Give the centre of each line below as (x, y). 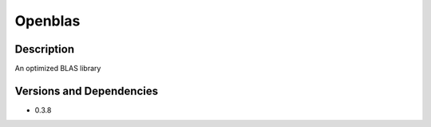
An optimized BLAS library (58, 69)
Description (45, 49)
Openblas (47, 21)
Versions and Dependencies (87, 91)
